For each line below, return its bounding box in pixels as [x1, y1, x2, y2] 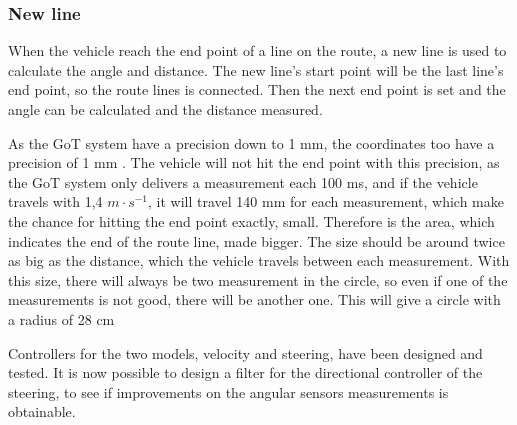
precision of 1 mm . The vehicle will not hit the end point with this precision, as [8, 152, 500, 173]
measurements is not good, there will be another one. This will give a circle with [8, 289, 501, 310]
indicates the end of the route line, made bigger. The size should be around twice [8, 230, 505, 251]
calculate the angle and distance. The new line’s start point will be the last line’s [8, 59, 504, 80]
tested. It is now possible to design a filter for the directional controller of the [8, 362, 483, 383]
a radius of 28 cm [8, 308, 115, 329]
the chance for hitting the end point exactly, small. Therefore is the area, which [8, 210, 495, 231]
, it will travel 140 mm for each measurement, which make [148, 191, 504, 212]
